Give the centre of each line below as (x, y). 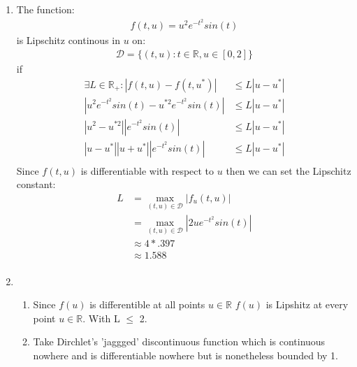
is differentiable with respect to (147, 170)
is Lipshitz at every (307, 304)
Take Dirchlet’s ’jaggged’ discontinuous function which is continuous (179, 341)
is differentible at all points (147, 304)
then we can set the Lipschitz (289, 170)
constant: (36, 184)
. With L (101, 318)
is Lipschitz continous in (68, 40)
